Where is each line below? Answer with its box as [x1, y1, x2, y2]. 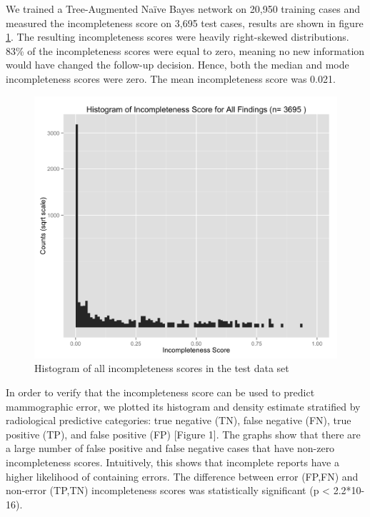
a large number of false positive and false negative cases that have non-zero [6, 441, 335, 456]
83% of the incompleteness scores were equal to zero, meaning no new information [6, 43, 365, 58]
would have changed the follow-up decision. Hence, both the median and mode [6, 57, 349, 72]
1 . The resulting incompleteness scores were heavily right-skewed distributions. [6, 29, 349, 44]
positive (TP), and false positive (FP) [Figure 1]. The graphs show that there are [6, 426, 361, 441]
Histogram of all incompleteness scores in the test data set [34, 361, 289, 376]
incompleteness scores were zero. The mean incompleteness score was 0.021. [6, 71, 336, 86]
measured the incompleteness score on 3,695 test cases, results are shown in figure [6, 15, 364, 30]
